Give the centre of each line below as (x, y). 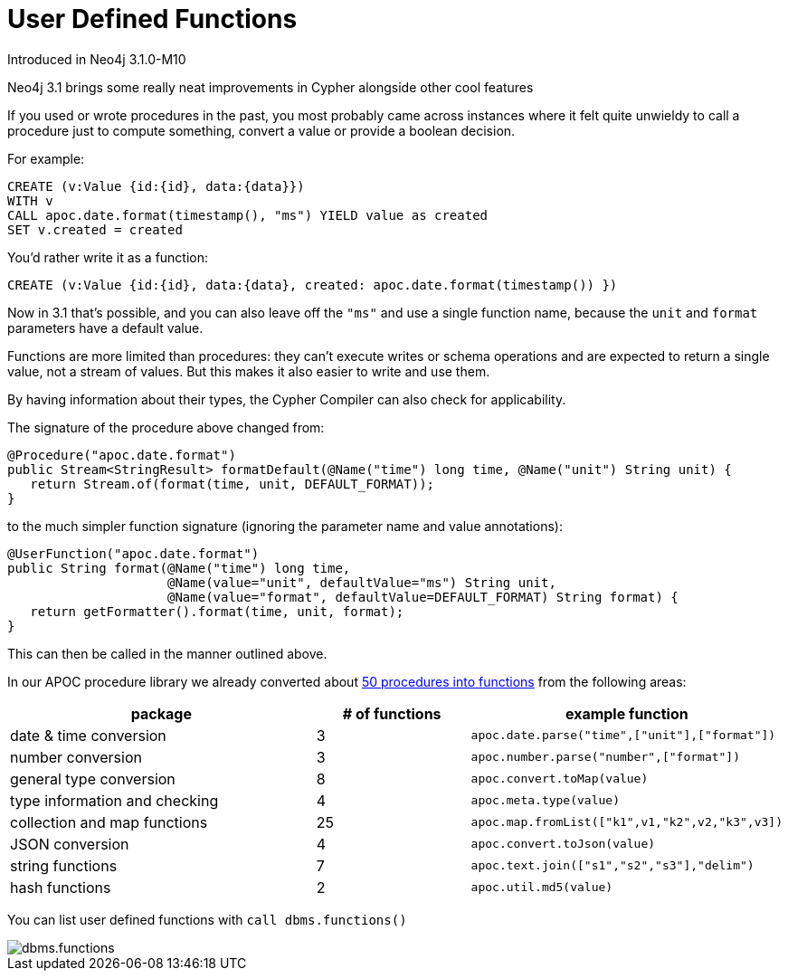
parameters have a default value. (105, 328)
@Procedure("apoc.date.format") (122, 455)
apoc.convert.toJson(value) (563, 844)
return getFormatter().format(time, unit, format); (217, 611)
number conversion (76, 757)
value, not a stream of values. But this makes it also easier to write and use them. (249, 371)
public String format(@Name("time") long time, (179, 568)
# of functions (392, 713)
